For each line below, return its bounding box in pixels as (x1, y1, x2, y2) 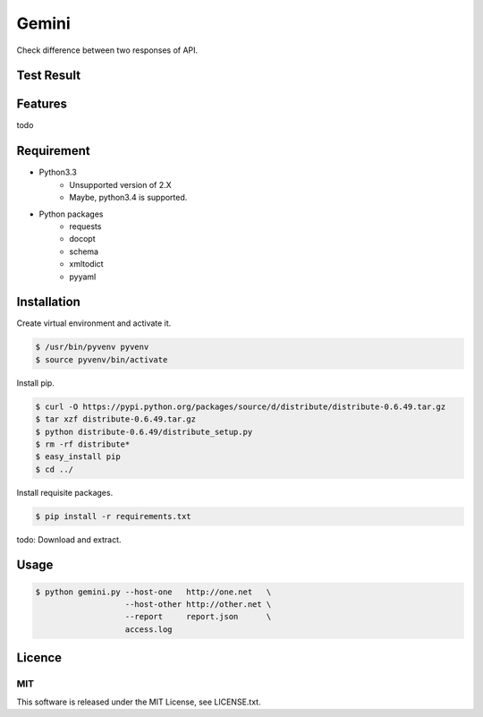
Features (16, 97, 67, 112)
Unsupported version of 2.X (69, 179, 172, 190)
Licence (16, 650, 63, 666)
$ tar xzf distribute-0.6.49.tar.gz (35, 414, 197, 424)
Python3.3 (38, 166, 78, 178)
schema (69, 246, 98, 257)
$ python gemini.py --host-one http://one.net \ (35, 586, 272, 597)
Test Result (16, 68, 80, 83)
